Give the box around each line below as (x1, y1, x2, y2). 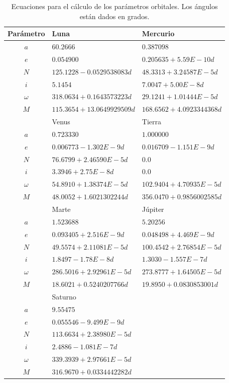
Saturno (52, 291, 76, 301)
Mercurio (142, 28, 175, 39)
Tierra (142, 116, 161, 127)
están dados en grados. (79, 11, 150, 21)
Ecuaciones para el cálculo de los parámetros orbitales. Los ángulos (11, 1, 218, 11)
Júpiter (142, 204, 164, 214)
